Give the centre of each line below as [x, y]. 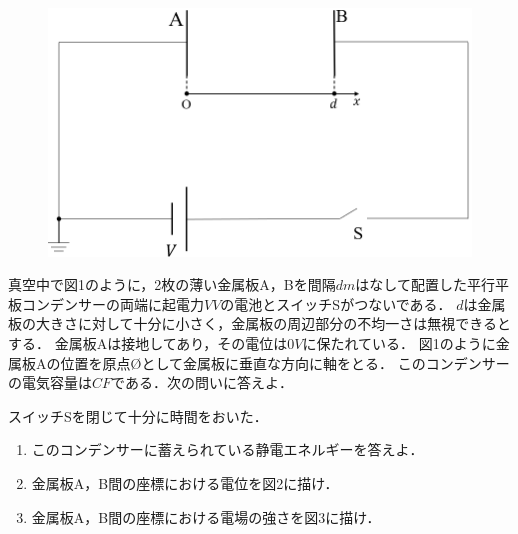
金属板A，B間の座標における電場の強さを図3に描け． [206, 516]
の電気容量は [50, 382]
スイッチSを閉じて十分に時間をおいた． [138, 415]
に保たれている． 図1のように [399, 343]
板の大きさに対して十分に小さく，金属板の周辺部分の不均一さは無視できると [259, 323]
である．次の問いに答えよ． [202, 382]
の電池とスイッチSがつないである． [336, 303]
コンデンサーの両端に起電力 [112, 303]
